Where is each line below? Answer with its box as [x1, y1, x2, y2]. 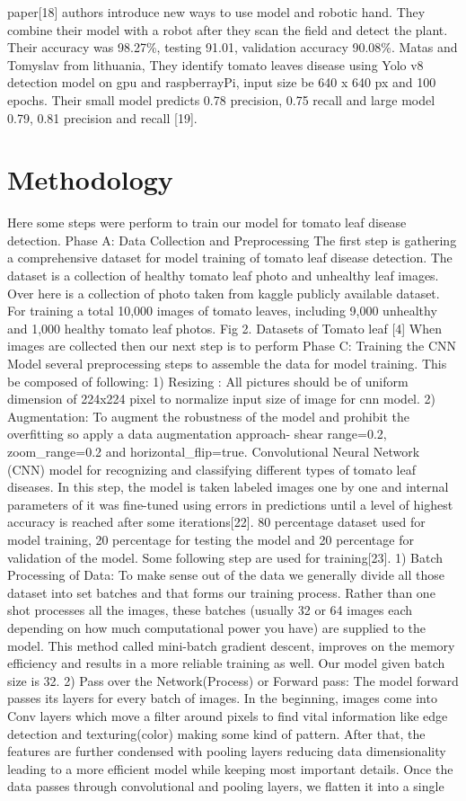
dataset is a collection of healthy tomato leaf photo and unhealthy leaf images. [7, 266, 439, 285]
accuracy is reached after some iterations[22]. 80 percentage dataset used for [7, 512, 426, 531]
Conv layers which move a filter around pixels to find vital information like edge [7, 706, 448, 725]
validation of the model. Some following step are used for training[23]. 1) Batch [7, 547, 444, 566]
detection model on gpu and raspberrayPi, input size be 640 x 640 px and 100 [7, 73, 436, 92]
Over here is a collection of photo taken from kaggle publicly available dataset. [7, 283, 440, 302]
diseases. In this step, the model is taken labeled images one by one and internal [7, 477, 449, 496]
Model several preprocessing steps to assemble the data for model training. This [7, 354, 447, 373]
